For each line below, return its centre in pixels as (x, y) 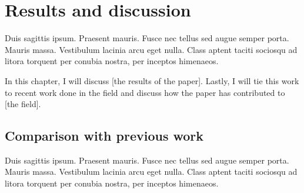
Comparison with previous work (104, 136)
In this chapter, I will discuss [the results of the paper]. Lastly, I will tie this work (152, 80)
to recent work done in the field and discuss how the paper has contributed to (145, 92)
